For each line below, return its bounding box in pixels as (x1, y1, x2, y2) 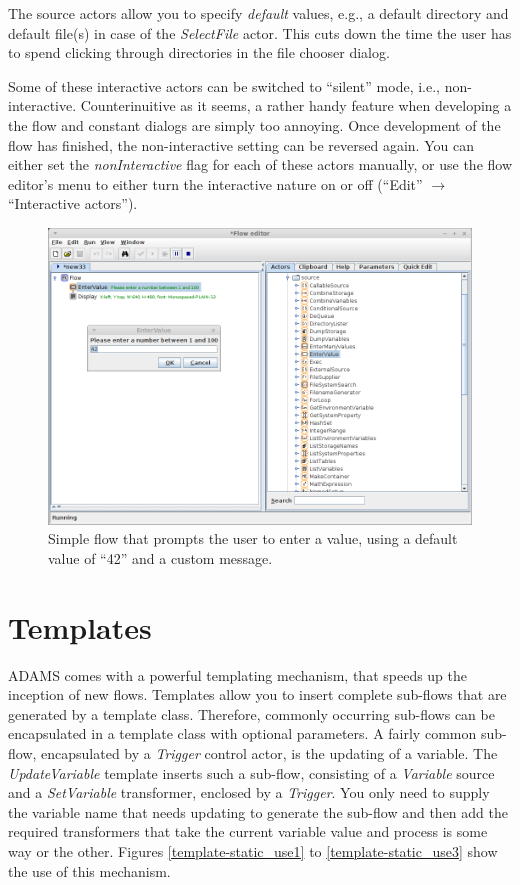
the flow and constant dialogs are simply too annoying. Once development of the (8, 114, 501, 135)
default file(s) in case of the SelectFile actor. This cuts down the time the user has (8, 22, 512, 43)
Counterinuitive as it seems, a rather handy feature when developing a (80, 95, 512, 116)
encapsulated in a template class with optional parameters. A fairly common (8, 723, 477, 744)
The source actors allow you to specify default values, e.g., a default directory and (8, 3, 509, 23)
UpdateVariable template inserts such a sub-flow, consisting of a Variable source (8, 762, 495, 783)
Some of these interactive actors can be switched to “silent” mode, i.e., (8, 75, 440, 96)
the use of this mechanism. (8, 860, 171, 881)
